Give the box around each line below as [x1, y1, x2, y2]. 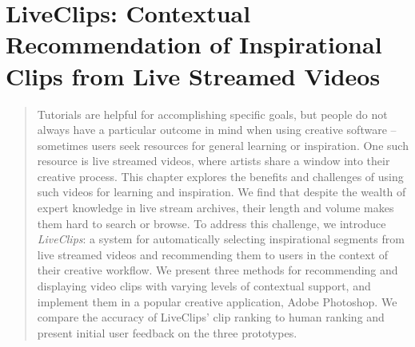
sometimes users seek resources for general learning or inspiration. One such [37, 136, 409, 153]
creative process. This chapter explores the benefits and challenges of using [37, 168, 404, 184]
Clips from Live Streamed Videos [6, 59, 381, 92]
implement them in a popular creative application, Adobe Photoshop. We [37, 293, 397, 310]
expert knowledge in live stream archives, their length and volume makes [37, 199, 394, 216]
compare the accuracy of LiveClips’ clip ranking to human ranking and [37, 309, 385, 325]
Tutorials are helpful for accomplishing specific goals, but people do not [37, 105, 388, 122]
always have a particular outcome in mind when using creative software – [37, 121, 397, 138]
